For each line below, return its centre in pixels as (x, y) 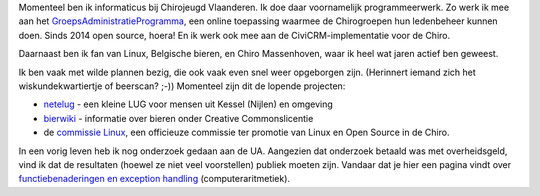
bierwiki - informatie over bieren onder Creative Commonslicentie (178, 118)
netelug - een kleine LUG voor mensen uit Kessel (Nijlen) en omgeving (188, 104)
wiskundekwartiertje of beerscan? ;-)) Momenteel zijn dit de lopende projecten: (182, 86)
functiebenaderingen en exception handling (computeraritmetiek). (154, 179)
